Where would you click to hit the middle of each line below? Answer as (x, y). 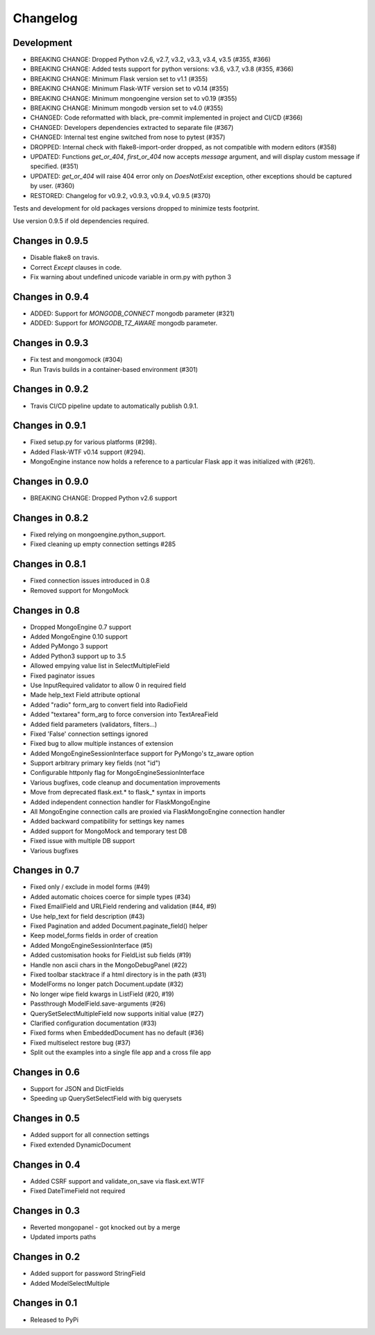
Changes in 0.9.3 (51, 343)
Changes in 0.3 (46, 1210)
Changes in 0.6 (46, 1072)
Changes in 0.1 (45, 1303)
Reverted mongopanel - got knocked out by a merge (105, 1227)
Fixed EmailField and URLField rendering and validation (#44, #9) (123, 906)
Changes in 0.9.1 (49, 426)
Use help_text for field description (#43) (87, 916)
